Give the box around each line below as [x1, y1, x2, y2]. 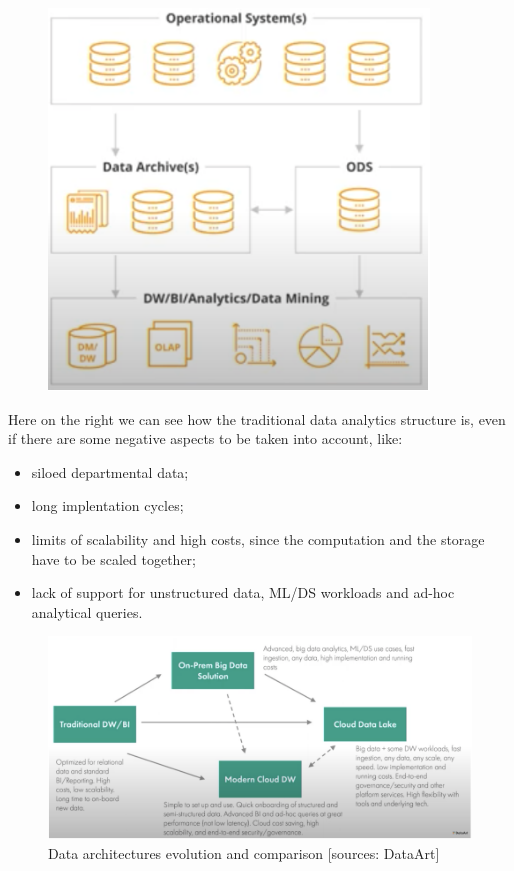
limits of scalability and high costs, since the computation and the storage [31, 528, 485, 549]
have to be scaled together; [31, 548, 197, 569]
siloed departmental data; [31, 461, 189, 482]
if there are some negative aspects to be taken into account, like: [8, 428, 403, 449]
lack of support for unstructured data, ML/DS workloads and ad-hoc [31, 582, 455, 603]
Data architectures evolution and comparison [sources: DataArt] [48, 842, 440, 863]
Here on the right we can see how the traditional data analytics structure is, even [8, 408, 506, 429]
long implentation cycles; [31, 495, 184, 516]
